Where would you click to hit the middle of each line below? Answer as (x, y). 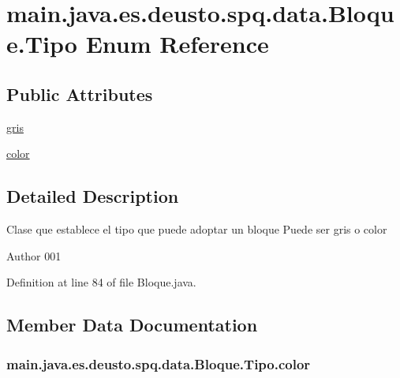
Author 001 (34, 255)
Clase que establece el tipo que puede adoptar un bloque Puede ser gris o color (197, 229)
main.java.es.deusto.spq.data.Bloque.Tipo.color (159, 363)
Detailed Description (93, 196)
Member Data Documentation (132, 325)
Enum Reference (177, 44)
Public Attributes (80, 94)
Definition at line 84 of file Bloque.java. (101, 282)
